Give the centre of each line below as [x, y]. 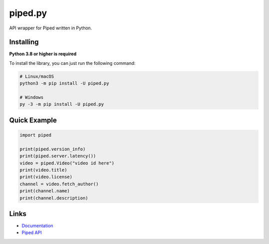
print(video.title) [43, 170]
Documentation [37, 226]
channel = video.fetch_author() [59, 184]
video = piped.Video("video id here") [67, 163]
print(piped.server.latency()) [58, 156]
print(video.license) [46, 177]
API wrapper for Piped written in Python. [51, 28]
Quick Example [33, 120]
